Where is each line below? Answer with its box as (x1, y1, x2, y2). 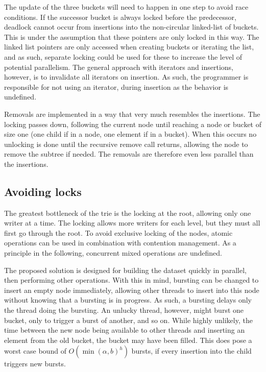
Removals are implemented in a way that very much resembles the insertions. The (4, 108, 260, 119)
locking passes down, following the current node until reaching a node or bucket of (4, 118, 262, 129)
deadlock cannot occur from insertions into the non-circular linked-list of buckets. (4, 21, 259, 32)
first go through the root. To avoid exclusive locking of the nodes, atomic (4, 227, 233, 238)
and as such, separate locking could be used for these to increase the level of (4, 51, 243, 62)
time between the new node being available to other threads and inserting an (4, 325, 245, 335)
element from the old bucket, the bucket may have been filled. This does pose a (4, 334, 252, 345)
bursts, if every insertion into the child (131, 345, 252, 356)
